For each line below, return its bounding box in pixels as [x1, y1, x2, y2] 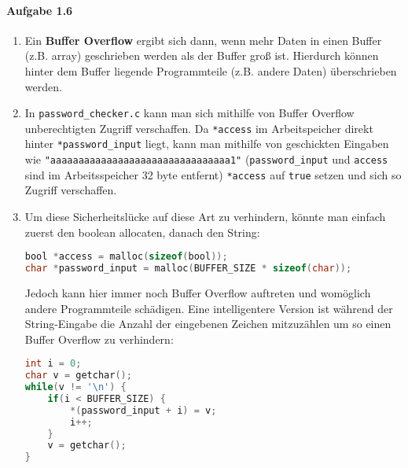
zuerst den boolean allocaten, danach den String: [24, 223, 260, 240]
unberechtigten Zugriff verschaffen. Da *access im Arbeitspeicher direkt [24, 120, 373, 136]
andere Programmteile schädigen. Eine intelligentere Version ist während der [24, 300, 393, 316]
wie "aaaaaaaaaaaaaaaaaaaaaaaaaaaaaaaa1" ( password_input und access [24, 151, 388, 168]
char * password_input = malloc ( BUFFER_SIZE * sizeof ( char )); [24, 263, 352, 275]
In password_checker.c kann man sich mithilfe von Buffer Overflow [24, 105, 355, 121]
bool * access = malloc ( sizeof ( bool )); [24, 251, 228, 263]
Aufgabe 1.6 [6, 2, 73, 18]
